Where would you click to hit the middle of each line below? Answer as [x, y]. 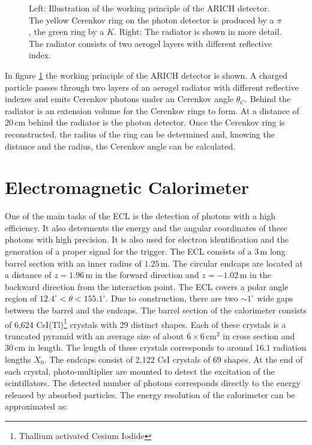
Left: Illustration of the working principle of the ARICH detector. [149, 8]
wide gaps [275, 298]
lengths [18, 359]
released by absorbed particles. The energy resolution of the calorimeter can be [150, 394]
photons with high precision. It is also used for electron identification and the [147, 239]
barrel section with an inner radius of [73, 263]
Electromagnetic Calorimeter [127, 187]
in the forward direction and [147, 275]
